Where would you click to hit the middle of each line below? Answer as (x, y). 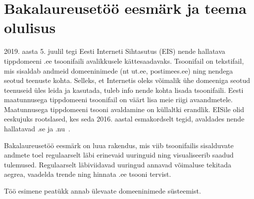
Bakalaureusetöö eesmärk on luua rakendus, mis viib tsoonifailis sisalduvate (119, 145)
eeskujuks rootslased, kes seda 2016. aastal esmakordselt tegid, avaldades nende (124, 119)
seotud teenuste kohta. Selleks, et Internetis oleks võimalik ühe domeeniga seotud (127, 80)
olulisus (30, 27)
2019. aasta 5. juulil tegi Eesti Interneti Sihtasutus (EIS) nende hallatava (115, 51)
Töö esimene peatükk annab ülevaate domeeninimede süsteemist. (102, 191)
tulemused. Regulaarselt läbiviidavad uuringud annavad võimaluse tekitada (118, 164)
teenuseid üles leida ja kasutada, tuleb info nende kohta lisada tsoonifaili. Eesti (124, 90)
